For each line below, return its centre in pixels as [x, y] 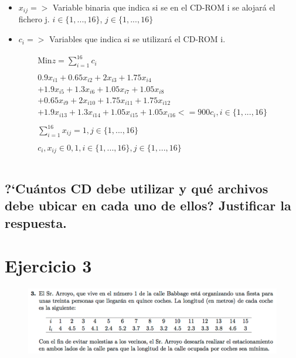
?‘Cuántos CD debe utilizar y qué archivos [137, 188]
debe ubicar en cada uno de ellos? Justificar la [148, 205]
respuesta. [36, 222]
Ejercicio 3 [48, 266]
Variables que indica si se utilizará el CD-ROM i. [137, 39]
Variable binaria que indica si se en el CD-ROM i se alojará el [164, 7]
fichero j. [34, 19]
